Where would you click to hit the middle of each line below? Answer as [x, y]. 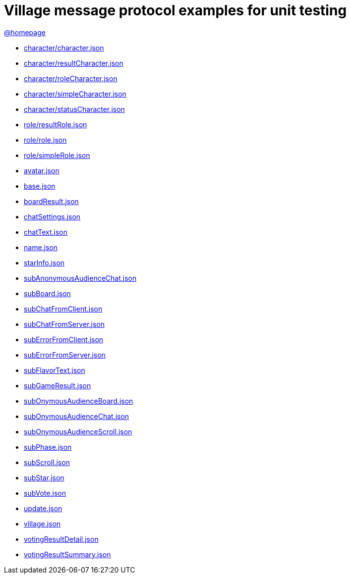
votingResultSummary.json [67, 554]
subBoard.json [47, 293]
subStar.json [44, 477]
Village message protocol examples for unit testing [175, 10]
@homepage [25, 32]
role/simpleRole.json [57, 155]
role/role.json [45, 140]
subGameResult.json [58, 385]
